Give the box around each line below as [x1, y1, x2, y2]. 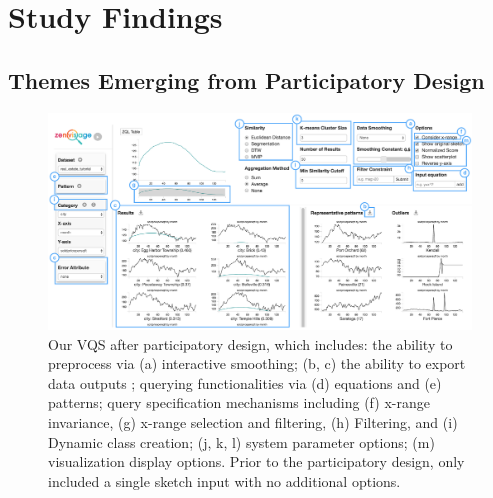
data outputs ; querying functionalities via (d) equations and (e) [48, 372, 442, 393]
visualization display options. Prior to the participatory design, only [48, 451, 465, 472]
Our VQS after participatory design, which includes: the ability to [48, 333, 453, 354]
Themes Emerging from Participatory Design [8, 64, 485, 95]
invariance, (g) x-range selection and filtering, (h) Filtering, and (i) [48, 411, 458, 432]
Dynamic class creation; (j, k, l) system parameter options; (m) [48, 431, 435, 452]
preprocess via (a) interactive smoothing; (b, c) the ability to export [48, 353, 466, 374]
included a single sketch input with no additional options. [48, 470, 401, 491]
